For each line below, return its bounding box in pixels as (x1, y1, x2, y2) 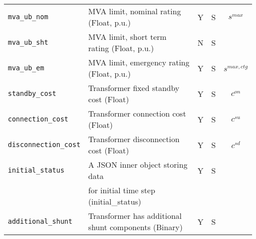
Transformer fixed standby (88, 82, 180, 93)
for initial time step (88, 184, 156, 196)
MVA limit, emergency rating (88, 57, 190, 68)
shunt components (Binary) (88, 221, 183, 233)
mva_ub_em (8, 64, 44, 72)
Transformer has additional (88, 210, 182, 221)
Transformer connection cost (88, 108, 186, 119)
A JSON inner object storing (88, 159, 188, 170)
